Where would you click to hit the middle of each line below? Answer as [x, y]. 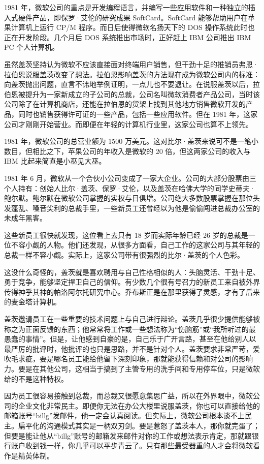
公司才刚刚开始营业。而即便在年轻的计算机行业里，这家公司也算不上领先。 [128, 124]
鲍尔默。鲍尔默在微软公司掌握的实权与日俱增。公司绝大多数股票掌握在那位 [128, 198]
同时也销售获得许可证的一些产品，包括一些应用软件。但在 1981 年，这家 [138, 114]
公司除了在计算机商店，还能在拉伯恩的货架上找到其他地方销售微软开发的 [125, 104]
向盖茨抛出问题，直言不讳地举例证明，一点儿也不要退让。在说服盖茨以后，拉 [132, 84]
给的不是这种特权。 [36, 378]
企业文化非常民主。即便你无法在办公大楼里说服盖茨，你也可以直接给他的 [139, 405]
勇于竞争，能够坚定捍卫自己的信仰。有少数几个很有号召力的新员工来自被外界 [132, 282]
